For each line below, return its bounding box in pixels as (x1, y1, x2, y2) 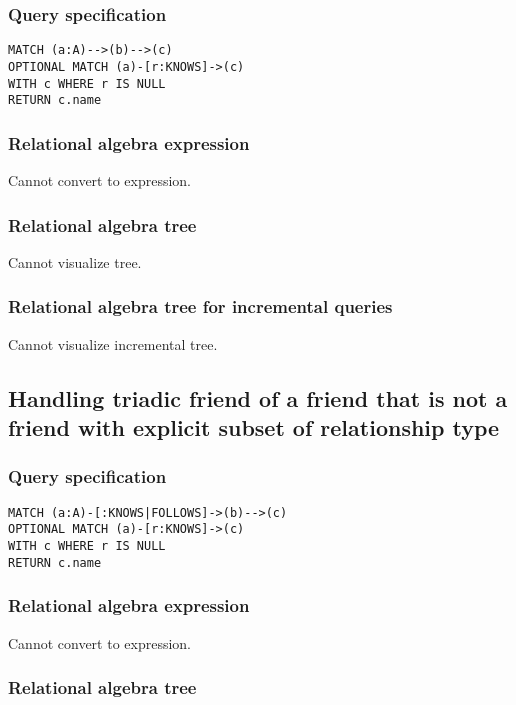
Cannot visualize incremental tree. (8, 333, 218, 354)
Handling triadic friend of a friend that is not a (8, 382, 508, 413)
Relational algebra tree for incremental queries (8, 294, 393, 319)
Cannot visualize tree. (8, 251, 142, 272)
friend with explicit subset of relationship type (8, 412, 500, 443)
